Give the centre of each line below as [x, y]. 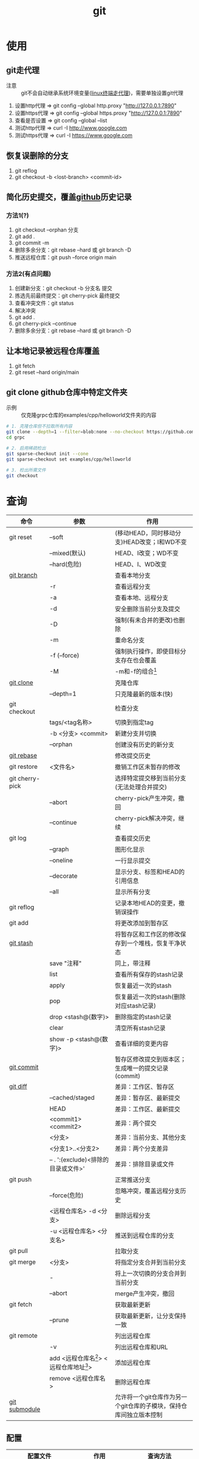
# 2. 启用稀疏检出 [26, 448]
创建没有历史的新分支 [145, 744]
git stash [21, 943]
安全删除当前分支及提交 [147, 609]
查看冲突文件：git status [44, 303]
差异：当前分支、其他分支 [150, 1137]
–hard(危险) [65, 565]
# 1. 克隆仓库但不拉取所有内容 [39, 427]
